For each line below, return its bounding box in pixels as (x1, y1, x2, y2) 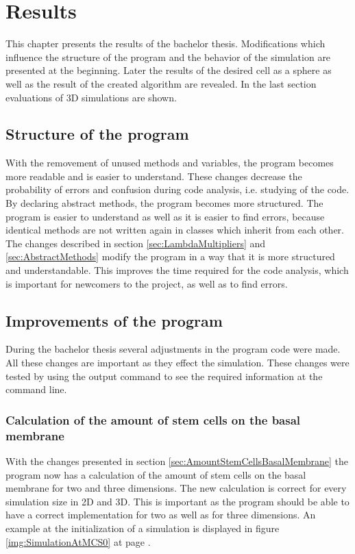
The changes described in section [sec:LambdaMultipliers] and (5, 236, 266, 250)
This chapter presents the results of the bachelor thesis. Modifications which (5, 36, 326, 51)
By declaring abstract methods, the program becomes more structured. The (5, 196, 323, 210)
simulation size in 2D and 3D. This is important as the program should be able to (5, 494, 350, 508)
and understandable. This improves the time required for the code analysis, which (5, 263, 349, 277)
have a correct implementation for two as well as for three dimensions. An (5, 507, 316, 522)
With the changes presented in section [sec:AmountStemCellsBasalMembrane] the (5, 453, 349, 468)
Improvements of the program (5, 310, 223, 331)
